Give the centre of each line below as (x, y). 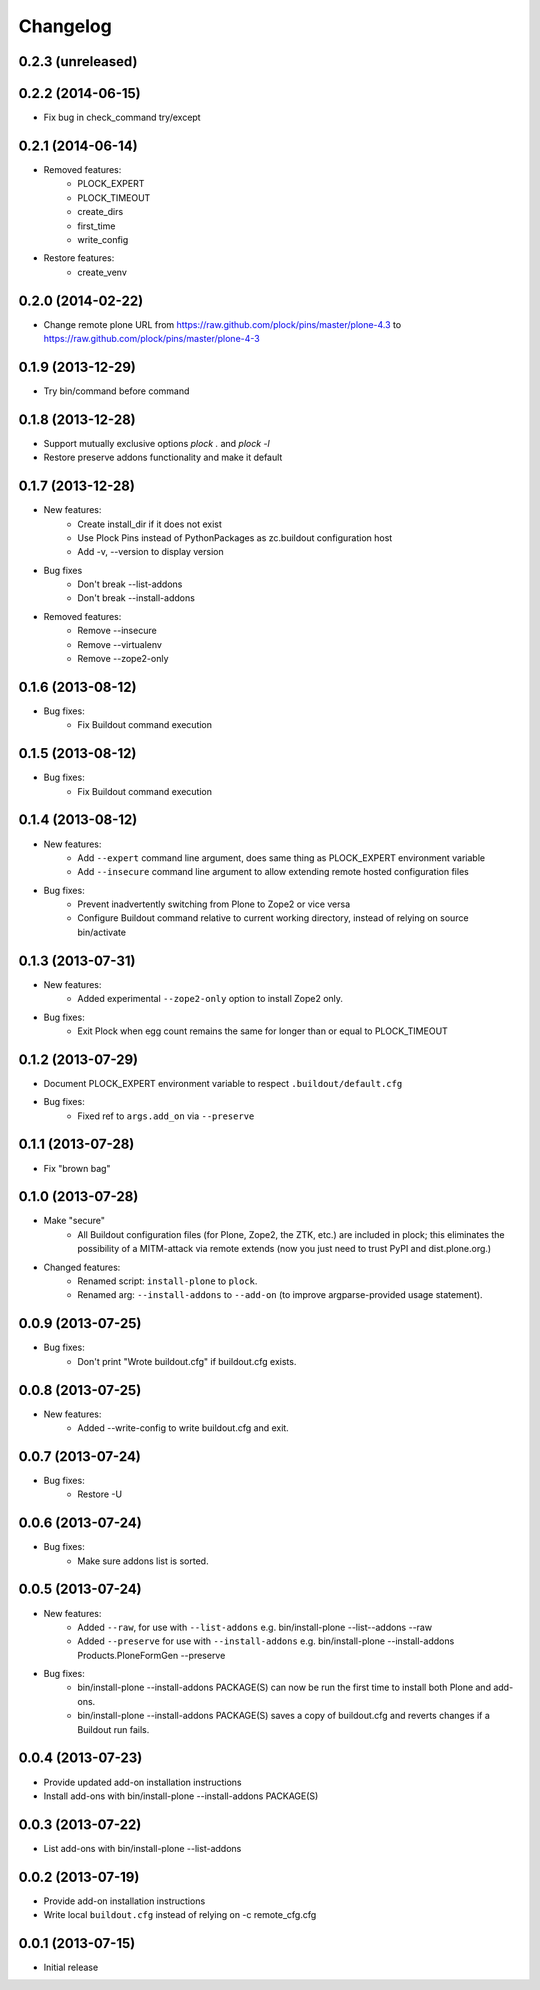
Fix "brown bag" (77, 1168)
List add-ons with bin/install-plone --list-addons (142, 1848)
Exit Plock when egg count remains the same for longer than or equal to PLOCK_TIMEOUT (263, 1031)
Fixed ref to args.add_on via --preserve (166, 1116)
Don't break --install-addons (136, 598)
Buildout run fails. (113, 1729)
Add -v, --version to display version (150, 552)
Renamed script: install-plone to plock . (167, 1281)
